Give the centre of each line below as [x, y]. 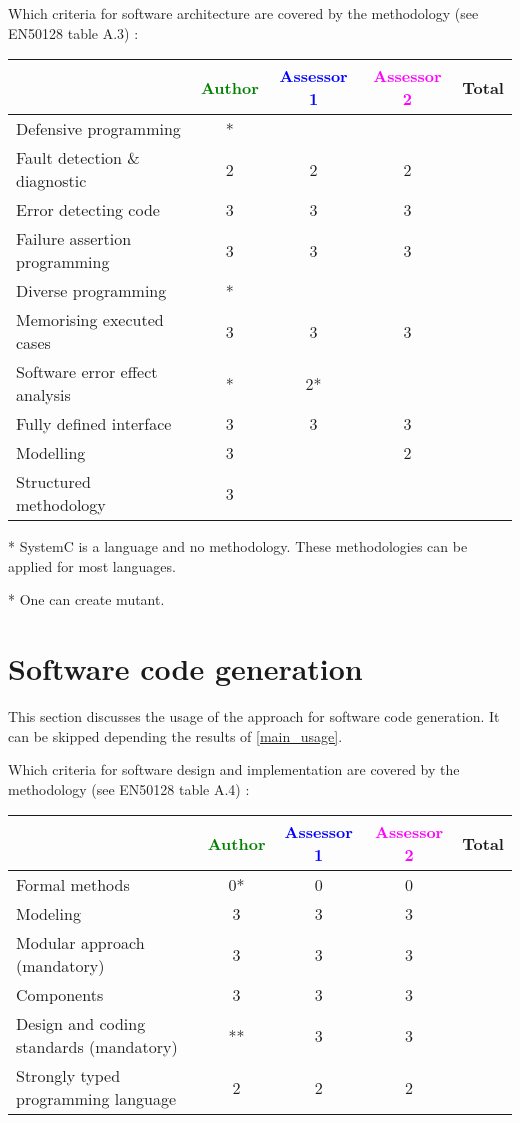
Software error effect [87, 372]
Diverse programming [91, 291]
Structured [53, 482]
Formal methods [73, 885]
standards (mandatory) [97, 1047]
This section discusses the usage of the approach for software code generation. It [254, 716]
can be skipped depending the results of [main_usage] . [175, 735]
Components [60, 995]
